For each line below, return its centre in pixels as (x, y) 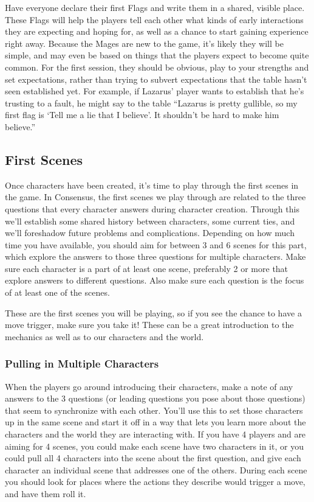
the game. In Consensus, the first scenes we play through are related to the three (155, 197)
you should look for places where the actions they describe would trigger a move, (155, 482)
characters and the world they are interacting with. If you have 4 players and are (155, 434)
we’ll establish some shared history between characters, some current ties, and (150, 221)
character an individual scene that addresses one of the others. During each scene (156, 469)
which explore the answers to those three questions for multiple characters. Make (155, 256)
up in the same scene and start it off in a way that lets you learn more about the (155, 422)
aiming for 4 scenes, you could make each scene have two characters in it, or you (154, 446)
